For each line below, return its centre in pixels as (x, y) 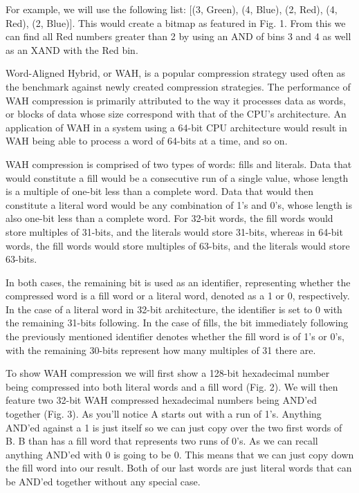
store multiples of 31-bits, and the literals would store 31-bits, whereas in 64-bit (174, 231)
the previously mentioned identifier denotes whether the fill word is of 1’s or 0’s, (175, 336)
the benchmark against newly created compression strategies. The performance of (178, 86)
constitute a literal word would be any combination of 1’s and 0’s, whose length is (179, 204)
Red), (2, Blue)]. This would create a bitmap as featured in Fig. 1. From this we (176, 22)
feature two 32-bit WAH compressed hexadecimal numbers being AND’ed (162, 400)
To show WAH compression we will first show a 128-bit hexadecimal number (168, 373)
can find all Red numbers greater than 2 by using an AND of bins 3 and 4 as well (178, 36)
